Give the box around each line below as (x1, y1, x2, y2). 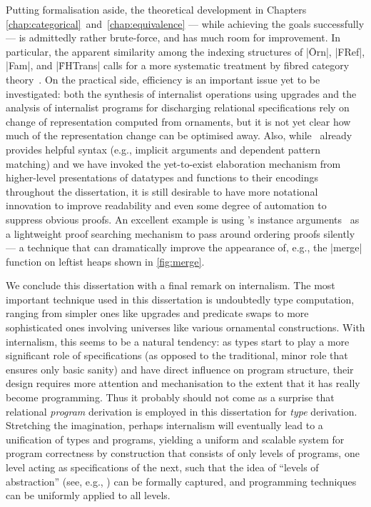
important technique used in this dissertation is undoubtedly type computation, (6, 291, 355, 306)
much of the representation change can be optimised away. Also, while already (6, 128, 352, 143)
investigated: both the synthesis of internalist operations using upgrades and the (6, 86, 357, 101)
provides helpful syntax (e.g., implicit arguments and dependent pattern (6, 141, 321, 156)
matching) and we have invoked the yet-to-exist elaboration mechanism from (6, 156, 341, 171)
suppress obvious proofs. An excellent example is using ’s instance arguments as (6, 211, 360, 226)
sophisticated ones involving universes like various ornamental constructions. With (6, 320, 365, 335)
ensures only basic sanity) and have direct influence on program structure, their (6, 361, 354, 376)
